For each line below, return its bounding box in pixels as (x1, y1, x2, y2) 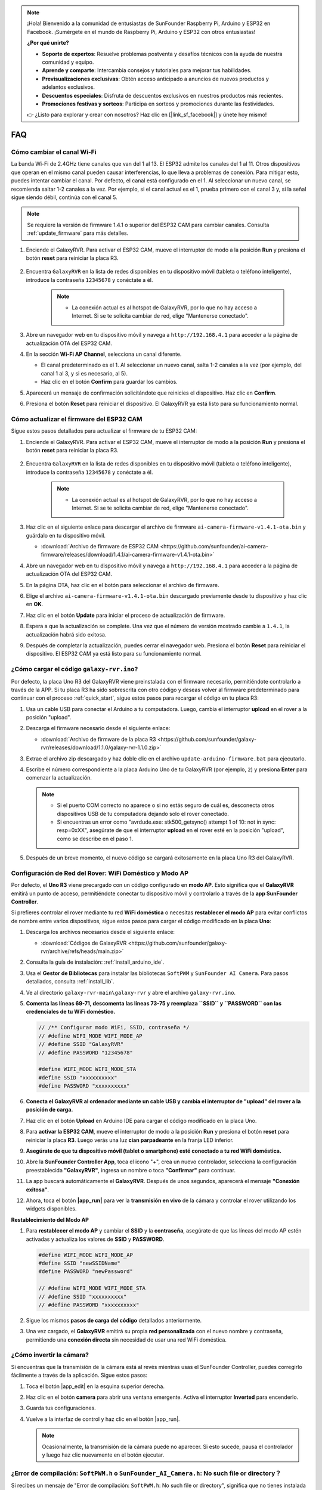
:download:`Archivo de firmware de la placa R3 (41, 735, 156, 743)
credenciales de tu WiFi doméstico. (26, 1008, 116, 1016)
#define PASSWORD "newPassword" (38, 1268, 134, 1275)
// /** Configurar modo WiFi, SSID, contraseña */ (38, 1024, 190, 1031)
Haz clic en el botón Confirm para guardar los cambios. (41, 378, 178, 386)
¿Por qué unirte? (27, 39, 69, 46)
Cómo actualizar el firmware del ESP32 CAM (11, 415, 143, 423)
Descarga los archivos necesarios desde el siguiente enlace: (26, 929, 175, 936)
